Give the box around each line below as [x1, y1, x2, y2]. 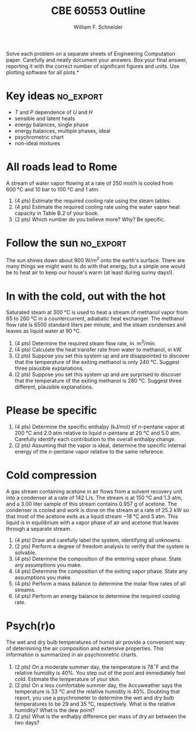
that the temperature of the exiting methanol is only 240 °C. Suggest [14, 359, 180, 365]
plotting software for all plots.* [6, 68, 80, 75]
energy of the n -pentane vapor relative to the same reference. [14, 448, 165, 455]
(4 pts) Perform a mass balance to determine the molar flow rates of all [14, 580, 186, 587]
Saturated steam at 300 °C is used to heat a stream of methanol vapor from [6, 309, 188, 316]
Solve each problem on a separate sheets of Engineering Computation [6, 50, 176, 57]
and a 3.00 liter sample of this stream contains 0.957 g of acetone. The [6, 500, 177, 507]
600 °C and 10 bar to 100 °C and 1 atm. [6, 185, 100, 193]
